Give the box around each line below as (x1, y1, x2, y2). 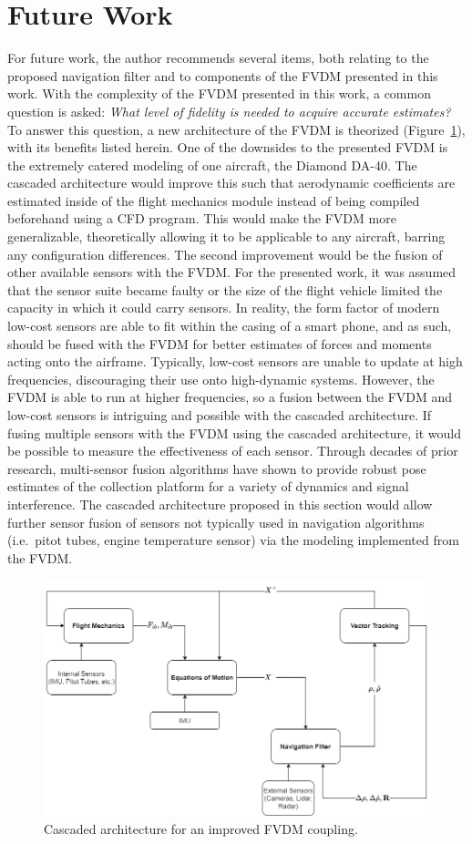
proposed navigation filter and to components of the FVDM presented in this (7, 66, 438, 85)
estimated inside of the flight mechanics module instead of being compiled (7, 190, 420, 210)
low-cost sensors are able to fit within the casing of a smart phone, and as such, (7, 316, 452, 335)
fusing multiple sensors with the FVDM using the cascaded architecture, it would (7, 423, 461, 442)
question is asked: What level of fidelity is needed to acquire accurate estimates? (7, 101, 451, 120)
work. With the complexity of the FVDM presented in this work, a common (7, 84, 431, 103)
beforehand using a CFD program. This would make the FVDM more (7, 209, 396, 228)
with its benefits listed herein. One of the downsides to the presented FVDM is (7, 138, 448, 157)
